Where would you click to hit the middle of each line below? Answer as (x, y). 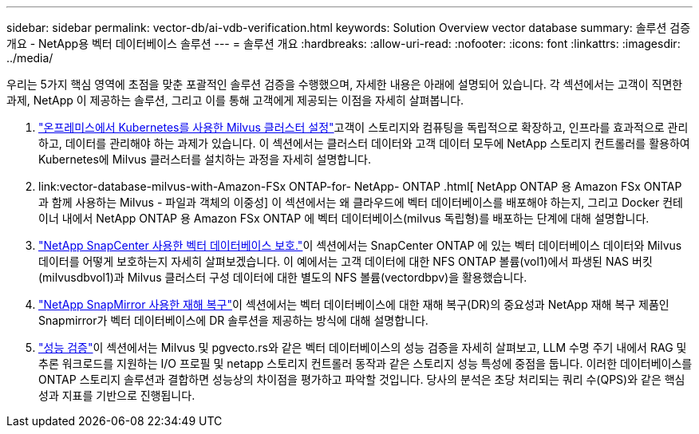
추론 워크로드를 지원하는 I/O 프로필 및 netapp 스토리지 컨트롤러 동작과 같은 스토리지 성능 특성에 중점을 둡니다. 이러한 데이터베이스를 (365, 363)
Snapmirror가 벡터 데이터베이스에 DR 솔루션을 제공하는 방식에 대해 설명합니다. (233, 320)
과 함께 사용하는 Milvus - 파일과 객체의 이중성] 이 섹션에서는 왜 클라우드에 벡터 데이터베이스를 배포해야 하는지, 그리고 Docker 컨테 (361, 202)
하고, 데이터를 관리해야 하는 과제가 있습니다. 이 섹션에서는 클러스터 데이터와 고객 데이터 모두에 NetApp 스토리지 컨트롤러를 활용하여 (364, 143)
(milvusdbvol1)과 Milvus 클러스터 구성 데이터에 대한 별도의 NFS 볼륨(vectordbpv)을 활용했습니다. (283, 277)
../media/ (30, 58)
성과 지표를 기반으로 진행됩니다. (117, 395)
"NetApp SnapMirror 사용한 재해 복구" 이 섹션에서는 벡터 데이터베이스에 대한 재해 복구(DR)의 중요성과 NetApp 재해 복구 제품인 (354, 304)
